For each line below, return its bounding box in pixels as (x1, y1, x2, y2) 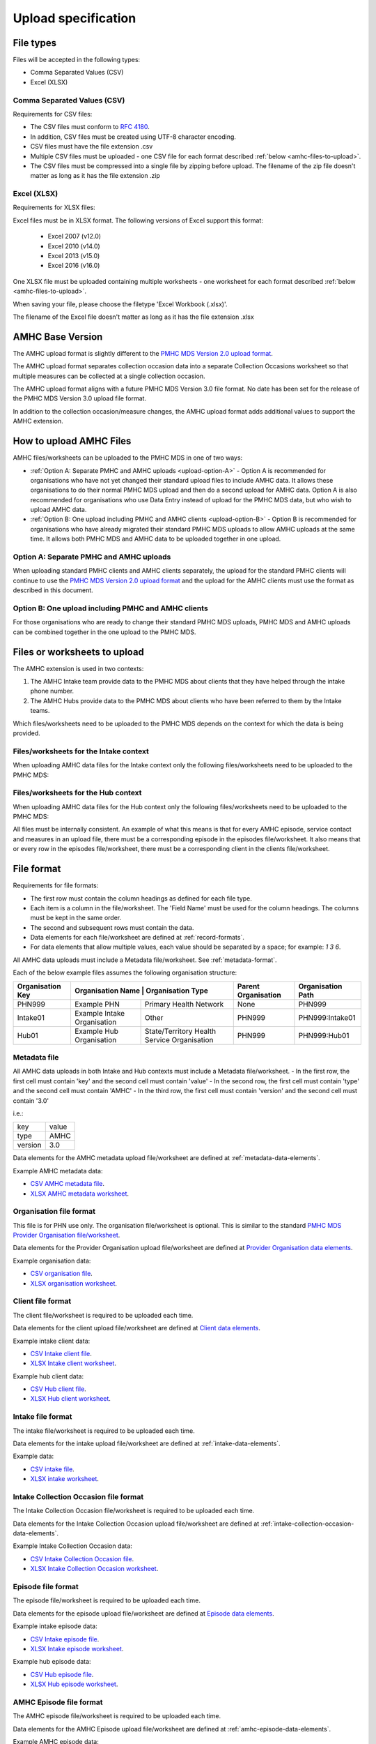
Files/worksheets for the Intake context (13, 746, 150, 756)
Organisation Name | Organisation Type (74, 986, 209, 995)
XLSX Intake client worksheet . (30, 1359, 116, 1367)
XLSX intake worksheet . (30, 1475, 99, 1483)
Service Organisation (144, 1035, 214, 1044)
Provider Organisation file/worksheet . (13, 1231, 120, 1240)
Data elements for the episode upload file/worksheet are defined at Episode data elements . (13, 1609, 274, 1618)
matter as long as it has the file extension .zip (30, 172, 160, 180)
